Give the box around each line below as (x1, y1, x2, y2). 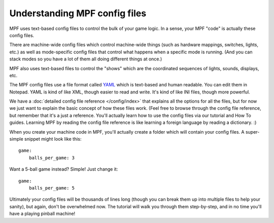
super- (245, 129, 260, 135)
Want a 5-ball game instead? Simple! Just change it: (9, 166, 118, 172)
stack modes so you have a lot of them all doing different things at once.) (9, 56, 162, 62)
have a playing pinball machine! (9, 211, 76, 217)
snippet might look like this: (24, 136, 82, 142)
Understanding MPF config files (9, 8, 147, 19)
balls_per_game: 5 (28, 185, 75, 190)
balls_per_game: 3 (28, 155, 75, 161)
